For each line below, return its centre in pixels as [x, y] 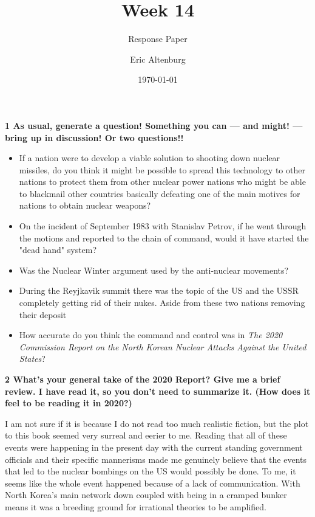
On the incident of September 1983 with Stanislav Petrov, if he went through [163, 226]
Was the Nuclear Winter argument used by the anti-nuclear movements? [154, 270]
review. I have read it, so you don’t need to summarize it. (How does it [158, 391]
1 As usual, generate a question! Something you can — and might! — [154, 125]
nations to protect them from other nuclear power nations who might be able [162, 182]
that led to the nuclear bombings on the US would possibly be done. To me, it [151, 471]
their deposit [43, 314]
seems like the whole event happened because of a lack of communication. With [153, 483]
